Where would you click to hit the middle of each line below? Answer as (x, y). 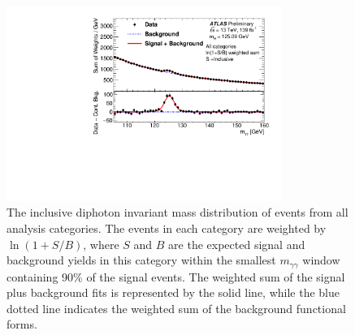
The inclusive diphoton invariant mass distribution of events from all (177, 212)
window (321, 260)
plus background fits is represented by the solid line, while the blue (173, 292)
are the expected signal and (237, 244)
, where (101, 244)
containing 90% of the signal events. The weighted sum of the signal (176, 276)
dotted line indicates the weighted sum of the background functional (176, 308)
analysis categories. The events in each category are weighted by (167, 228)
